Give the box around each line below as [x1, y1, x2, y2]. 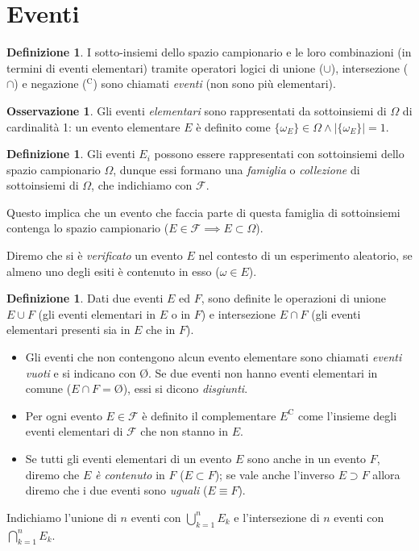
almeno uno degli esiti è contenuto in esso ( [6, 262, 220, 279]
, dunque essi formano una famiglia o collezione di [113, 161, 360, 177]
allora [372, 465, 400, 482]
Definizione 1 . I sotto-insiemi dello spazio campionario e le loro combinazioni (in [6, 44, 412, 61]
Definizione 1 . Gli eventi [6, 145, 135, 162]
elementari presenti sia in [6, 321, 131, 338]
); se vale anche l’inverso [214, 465, 334, 482]
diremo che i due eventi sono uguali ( [25, 482, 208, 499]
